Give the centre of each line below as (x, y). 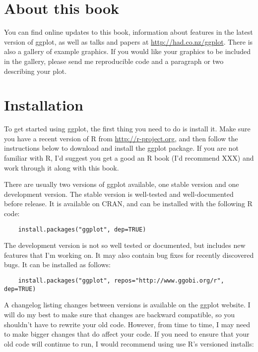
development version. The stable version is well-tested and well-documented (119, 194)
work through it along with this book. (62, 167)
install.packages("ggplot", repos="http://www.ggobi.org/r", (121, 281)
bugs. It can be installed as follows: (57, 264)
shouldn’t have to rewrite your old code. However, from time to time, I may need (127, 324)
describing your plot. (35, 71)
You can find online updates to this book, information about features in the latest (129, 32)
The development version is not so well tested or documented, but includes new (125, 245)
